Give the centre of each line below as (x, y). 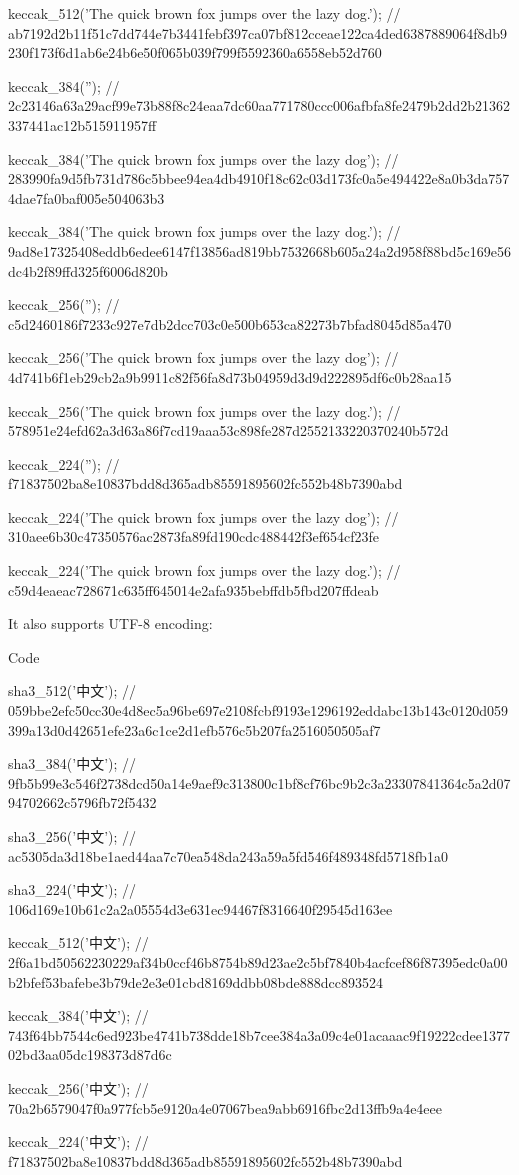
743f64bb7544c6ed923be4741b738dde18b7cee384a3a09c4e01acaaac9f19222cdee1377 (259, 1034)
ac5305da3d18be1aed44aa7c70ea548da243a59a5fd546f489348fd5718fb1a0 (228, 855)
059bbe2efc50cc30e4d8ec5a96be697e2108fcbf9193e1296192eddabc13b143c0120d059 (258, 710)
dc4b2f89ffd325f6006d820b (88, 270)
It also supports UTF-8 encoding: (110, 623)
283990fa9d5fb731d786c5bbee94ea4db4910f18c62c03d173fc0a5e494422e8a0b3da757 (259, 178)
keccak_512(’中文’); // (78, 942)
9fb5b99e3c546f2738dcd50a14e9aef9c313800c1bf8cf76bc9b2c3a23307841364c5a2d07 (259, 782)
